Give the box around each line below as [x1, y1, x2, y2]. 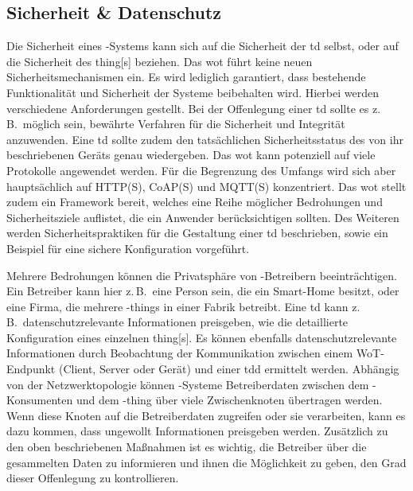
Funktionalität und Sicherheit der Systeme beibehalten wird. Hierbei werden [6, 84, 379, 100]
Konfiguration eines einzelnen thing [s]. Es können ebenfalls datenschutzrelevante [6, 329, 397, 345]
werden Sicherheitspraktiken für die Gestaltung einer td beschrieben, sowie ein [6, 224, 388, 241]
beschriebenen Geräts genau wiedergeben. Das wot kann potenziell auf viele [6, 146, 376, 163]
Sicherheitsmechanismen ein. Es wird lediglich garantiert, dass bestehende [6, 68, 366, 85]
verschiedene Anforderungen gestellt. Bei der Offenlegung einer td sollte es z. [6, 99, 381, 116]
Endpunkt [6, 360, 56, 377]
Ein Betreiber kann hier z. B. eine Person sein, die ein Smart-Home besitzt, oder [6, 283, 399, 299]
